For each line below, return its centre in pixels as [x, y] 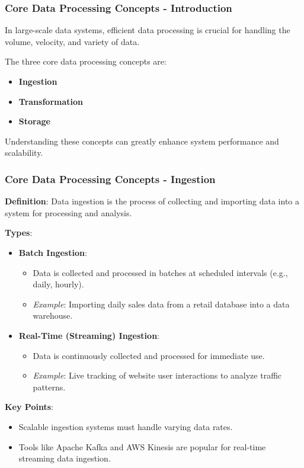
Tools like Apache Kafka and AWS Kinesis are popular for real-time [142, 446]
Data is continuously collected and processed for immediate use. [149, 355]
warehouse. [53, 315]
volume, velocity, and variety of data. [72, 41]
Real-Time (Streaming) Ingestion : [89, 335]
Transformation [51, 101]
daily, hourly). [58, 284]
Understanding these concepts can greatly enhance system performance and [142, 141]
